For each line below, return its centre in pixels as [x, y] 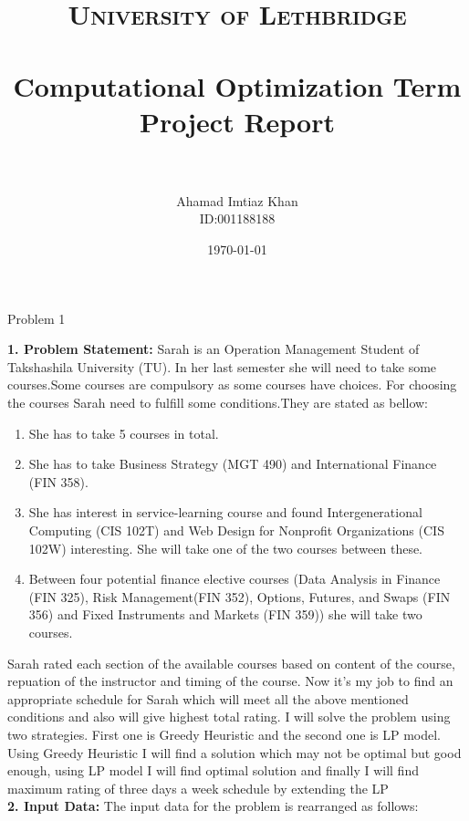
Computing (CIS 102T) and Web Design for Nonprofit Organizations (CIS [236, 530]
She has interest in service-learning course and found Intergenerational [225, 512]
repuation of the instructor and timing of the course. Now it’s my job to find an [230, 681]
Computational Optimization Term [237, 85]
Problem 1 [36, 318]
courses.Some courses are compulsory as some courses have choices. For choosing [232, 385]
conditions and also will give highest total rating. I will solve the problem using [229, 717]
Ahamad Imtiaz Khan [237, 200]
